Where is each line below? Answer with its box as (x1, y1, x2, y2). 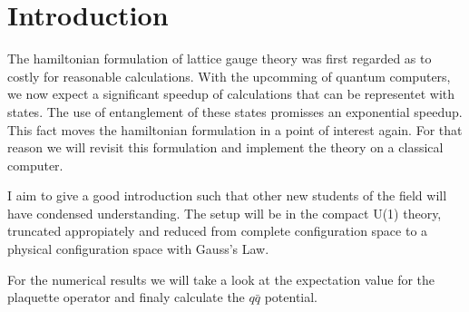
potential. (264, 288, 318, 307)
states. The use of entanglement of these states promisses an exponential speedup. (7, 102, 463, 121)
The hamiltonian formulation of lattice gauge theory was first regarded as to (7, 49, 432, 68)
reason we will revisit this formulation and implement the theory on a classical (7, 138, 444, 157)
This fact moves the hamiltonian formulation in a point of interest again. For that (7, 120, 463, 139)
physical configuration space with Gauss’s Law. (7, 239, 269, 258)
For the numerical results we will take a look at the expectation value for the (7, 269, 435, 288)
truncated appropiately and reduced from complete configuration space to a (7, 221, 428, 240)
